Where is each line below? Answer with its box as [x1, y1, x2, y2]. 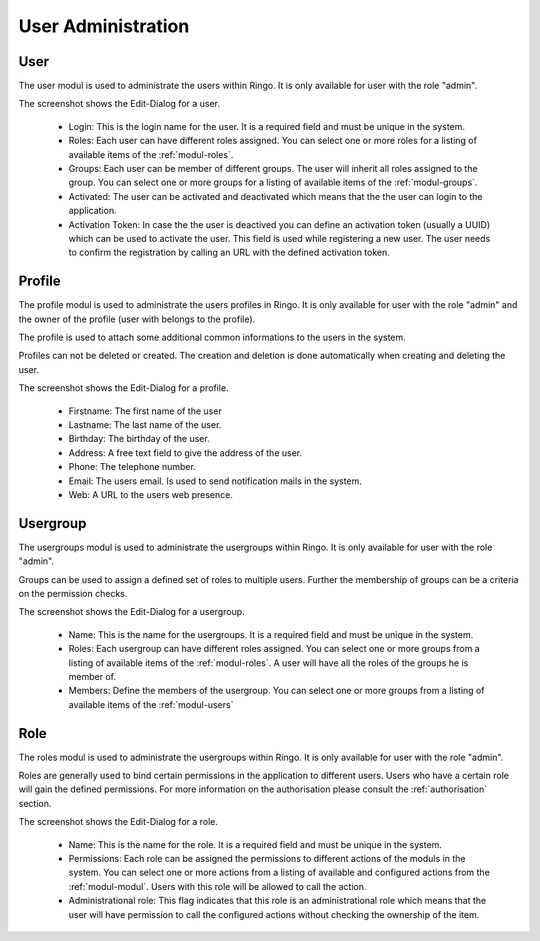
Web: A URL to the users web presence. [68, 488, 234, 500]
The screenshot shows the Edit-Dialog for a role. [18, 816, 219, 828]
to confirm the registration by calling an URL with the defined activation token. [68, 246, 390, 259]
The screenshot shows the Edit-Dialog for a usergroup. [18, 606, 245, 618]
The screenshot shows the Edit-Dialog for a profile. [18, 382, 229, 394]
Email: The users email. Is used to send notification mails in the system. [68, 475, 362, 487]
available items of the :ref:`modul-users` [68, 698, 234, 710]
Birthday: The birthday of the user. [68, 433, 210, 445]
